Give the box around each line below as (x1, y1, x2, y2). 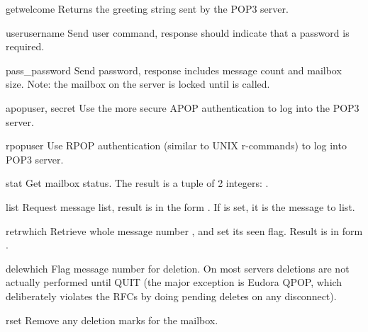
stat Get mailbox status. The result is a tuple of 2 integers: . (6, 176, 269, 190)
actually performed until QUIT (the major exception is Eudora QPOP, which (6, 275, 342, 290)
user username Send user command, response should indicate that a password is (6, 25, 350, 40)
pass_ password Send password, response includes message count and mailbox (6, 62, 342, 77)
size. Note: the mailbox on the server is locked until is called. (6, 76, 270, 91)
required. (6, 39, 45, 54)
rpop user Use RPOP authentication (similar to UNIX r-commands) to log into (6, 138, 347, 153)
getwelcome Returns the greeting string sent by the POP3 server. (6, 1, 289, 16)
